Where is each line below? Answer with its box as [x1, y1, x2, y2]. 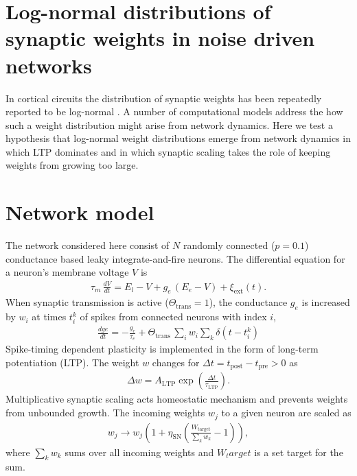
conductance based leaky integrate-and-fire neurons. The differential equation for [5, 251, 345, 265]
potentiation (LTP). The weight [5, 355, 139, 369]
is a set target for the [254, 444, 343, 459]
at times [32, 309, 67, 324]
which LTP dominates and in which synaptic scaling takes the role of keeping [5, 144, 331, 158]
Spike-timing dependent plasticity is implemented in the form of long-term [5, 342, 319, 356]
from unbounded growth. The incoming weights [5, 405, 205, 420]
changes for [152, 355, 200, 369]
